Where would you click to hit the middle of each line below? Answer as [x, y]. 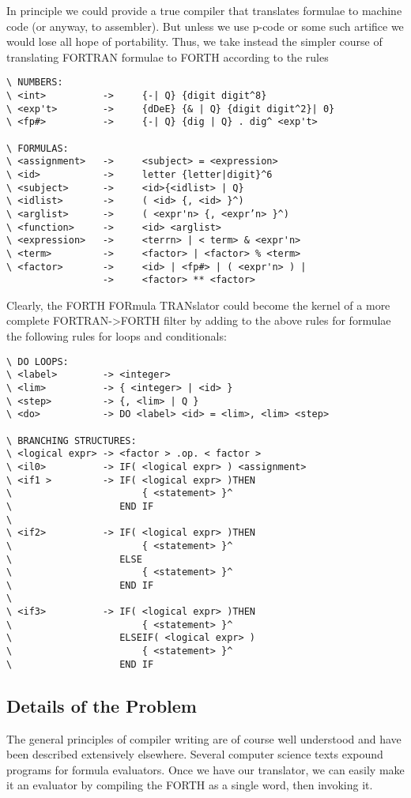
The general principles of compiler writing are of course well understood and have [204, 738]
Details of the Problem [102, 705]
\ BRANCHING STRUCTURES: [72, 440]
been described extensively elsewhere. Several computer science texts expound [195, 754]
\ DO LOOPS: [38, 361]
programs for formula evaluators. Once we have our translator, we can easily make [205, 769]
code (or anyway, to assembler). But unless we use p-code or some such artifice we [205, 26]
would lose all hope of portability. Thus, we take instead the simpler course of [194, 41]
